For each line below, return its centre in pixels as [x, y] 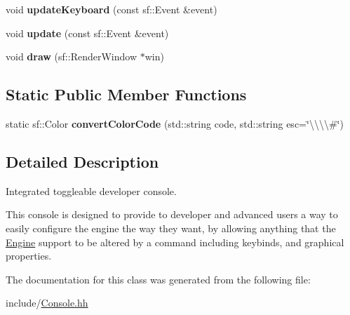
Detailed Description [82, 161]
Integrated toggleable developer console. [91, 190]
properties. [29, 256]
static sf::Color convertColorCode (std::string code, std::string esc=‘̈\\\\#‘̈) [175, 123]
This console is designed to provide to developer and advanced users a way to [172, 214]
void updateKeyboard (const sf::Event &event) [112, 9]
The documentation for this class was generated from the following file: [158, 279]
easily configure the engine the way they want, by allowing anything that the [171, 228]
